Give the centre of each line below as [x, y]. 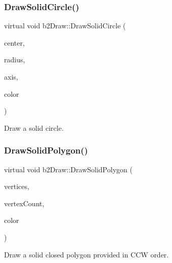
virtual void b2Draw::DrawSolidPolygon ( [68, 169]
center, [14, 42]
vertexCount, [24, 203]
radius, [15, 60]
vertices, [17, 186]
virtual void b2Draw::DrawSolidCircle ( [65, 26]
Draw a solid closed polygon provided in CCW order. [87, 254]
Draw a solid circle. [34, 127]
